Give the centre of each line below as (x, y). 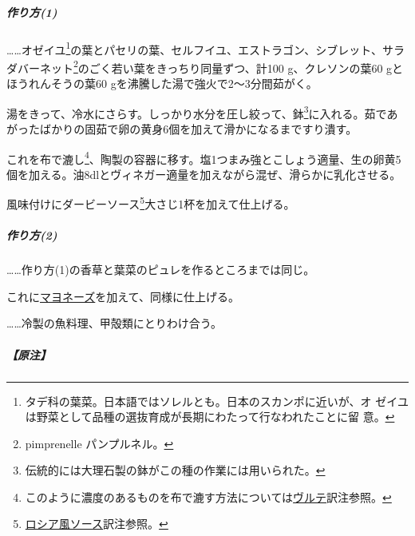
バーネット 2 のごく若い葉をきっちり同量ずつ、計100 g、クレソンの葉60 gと (210, 66)
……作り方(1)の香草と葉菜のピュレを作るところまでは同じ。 (161, 270)
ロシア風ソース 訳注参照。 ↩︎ (97, 524)
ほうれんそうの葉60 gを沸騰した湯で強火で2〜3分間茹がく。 (162, 83)
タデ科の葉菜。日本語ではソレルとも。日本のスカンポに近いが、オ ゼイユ (217, 401)
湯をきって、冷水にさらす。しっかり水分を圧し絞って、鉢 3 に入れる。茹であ (202, 112)
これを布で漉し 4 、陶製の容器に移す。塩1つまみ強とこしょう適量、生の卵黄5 (204, 157)
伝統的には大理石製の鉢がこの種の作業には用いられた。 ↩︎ (175, 470)
